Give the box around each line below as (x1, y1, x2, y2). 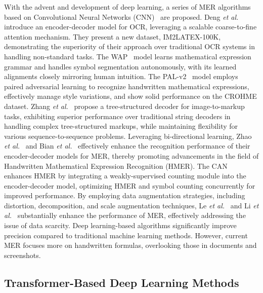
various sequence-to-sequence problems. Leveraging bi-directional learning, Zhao (4, 130, 252, 141)
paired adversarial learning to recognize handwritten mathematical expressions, (4, 81, 249, 91)
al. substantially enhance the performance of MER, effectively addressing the (4, 210, 246, 221)
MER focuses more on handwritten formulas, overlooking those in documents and (4, 240, 257, 250)
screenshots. (4, 249, 41, 260)
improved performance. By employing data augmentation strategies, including (4, 190, 245, 201)
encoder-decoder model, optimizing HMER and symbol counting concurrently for (4, 180, 255, 191)
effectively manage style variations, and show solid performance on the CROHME (4, 91, 257, 101)
